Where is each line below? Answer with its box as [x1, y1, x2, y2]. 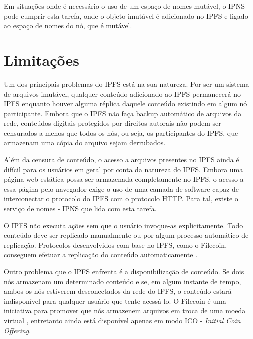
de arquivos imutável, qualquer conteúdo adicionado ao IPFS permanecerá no [4, 88, 241, 99]
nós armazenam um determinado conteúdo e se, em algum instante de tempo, [4, 276, 241, 286]
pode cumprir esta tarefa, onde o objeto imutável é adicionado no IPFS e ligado [4, 10, 248, 21]
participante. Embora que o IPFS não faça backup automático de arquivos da [4, 108, 242, 118]
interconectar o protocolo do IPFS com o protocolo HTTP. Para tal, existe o [4, 193, 238, 204]
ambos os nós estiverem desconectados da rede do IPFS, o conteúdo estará [4, 286, 232, 296]
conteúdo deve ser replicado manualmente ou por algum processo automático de [4, 230, 249, 240]
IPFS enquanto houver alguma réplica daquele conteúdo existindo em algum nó [4, 98, 247, 109]
